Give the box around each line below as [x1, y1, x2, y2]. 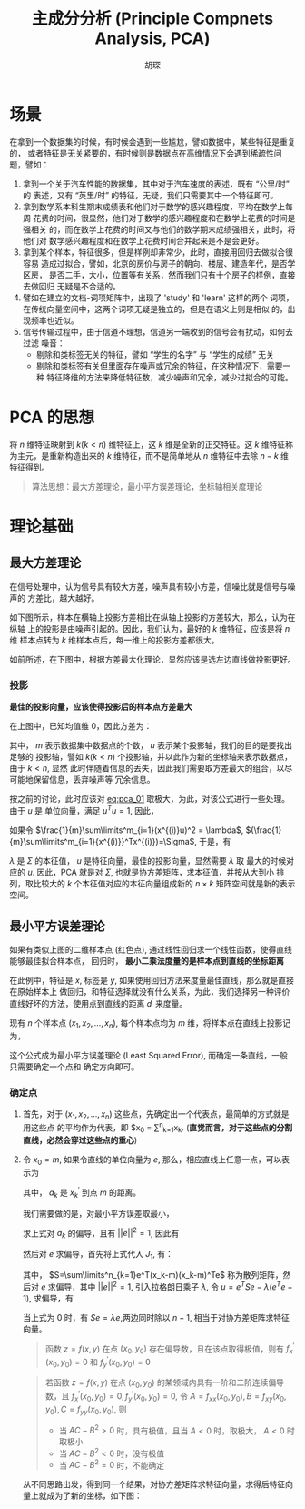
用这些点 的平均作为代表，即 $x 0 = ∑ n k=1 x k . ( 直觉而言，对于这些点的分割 [22, 1120, 293, 1135]
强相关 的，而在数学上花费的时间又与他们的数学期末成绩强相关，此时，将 [22, 224, 296, 235]
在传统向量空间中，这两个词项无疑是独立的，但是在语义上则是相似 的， [22, 303, 288, 314]
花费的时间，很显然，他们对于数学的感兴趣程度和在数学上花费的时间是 [33, 212, 296, 223]
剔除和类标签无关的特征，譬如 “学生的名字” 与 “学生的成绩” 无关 [35, 349, 275, 360]
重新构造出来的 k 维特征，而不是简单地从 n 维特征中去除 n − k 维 [48, 450, 289, 461]
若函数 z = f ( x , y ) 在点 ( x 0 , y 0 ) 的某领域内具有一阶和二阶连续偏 [44, 1377, 277, 1391]
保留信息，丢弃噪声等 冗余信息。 [33, 774, 155, 785]
